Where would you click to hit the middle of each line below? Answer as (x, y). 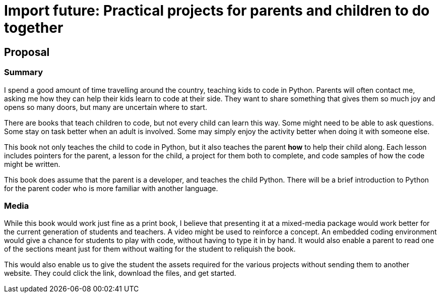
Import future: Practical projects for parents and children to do (217, 11)
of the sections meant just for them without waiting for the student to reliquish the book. (150, 249)
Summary (24, 72)
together (34, 28)
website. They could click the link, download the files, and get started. (120, 273)
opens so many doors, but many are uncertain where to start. (106, 107)
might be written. (32, 164)
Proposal (27, 52)
